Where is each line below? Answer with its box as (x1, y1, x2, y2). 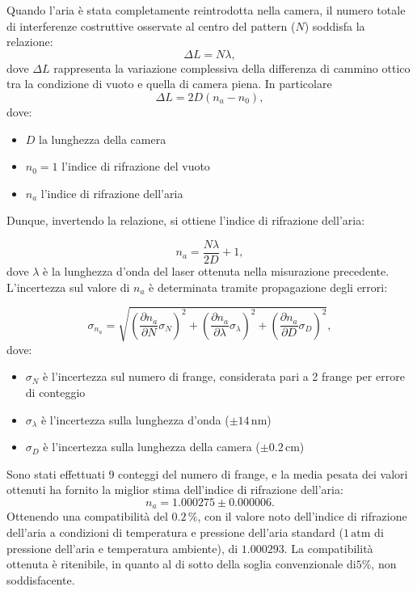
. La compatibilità (284, 539, 373, 556)
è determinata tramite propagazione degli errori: (149, 278, 388, 295)
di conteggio (25, 383, 86, 400)
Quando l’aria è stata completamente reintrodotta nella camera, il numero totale (6, 2, 406, 18)
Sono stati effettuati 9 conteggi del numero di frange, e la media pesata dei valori (6, 465, 408, 482)
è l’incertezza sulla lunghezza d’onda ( (40, 411, 230, 428)
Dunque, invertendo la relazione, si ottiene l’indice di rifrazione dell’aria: (6, 212, 365, 229)
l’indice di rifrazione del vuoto (61, 158, 210, 175)
